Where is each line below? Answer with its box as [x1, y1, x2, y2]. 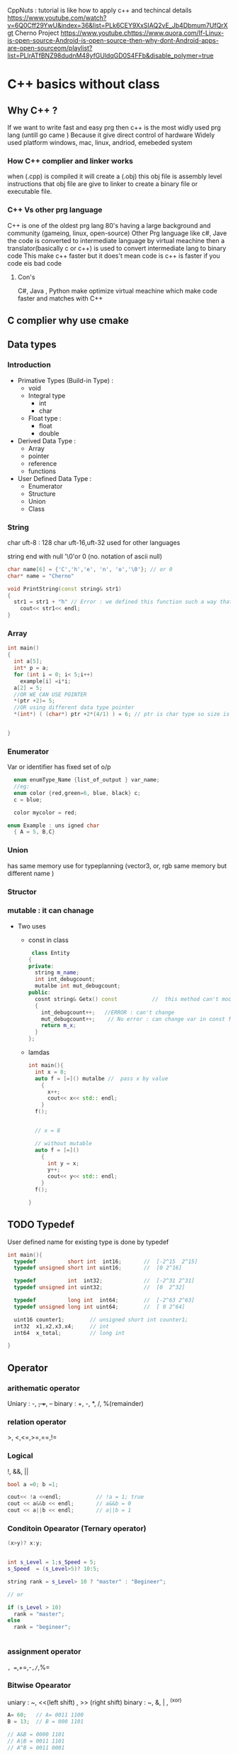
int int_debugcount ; [34, 976, 96, 983]
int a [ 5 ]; [13, 658, 42, 665]
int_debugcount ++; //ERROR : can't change [41, 1009, 175, 1016]
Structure [28, 489, 56, 498]
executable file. [7, 188, 52, 196]
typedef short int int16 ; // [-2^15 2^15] [13, 1257, 198, 1265]
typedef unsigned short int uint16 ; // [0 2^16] [13, 1265, 182, 1272]
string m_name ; [34, 969, 80, 976]
